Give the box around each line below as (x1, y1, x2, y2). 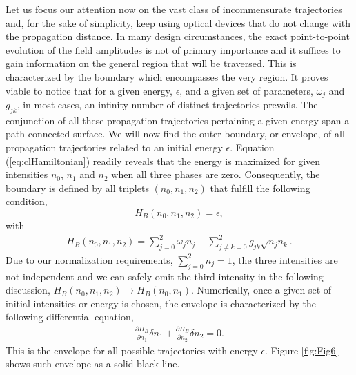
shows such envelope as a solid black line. (6, 356, 180, 371)
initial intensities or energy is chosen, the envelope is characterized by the (6, 296, 317, 310)
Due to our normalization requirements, (6, 252, 173, 267)
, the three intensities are (232, 252, 338, 267)
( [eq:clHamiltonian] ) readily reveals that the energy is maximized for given (6, 153, 321, 168)
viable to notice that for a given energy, (6, 83, 172, 97)
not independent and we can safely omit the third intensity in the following (6, 269, 324, 283)
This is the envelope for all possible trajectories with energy (6, 343, 258, 357)
